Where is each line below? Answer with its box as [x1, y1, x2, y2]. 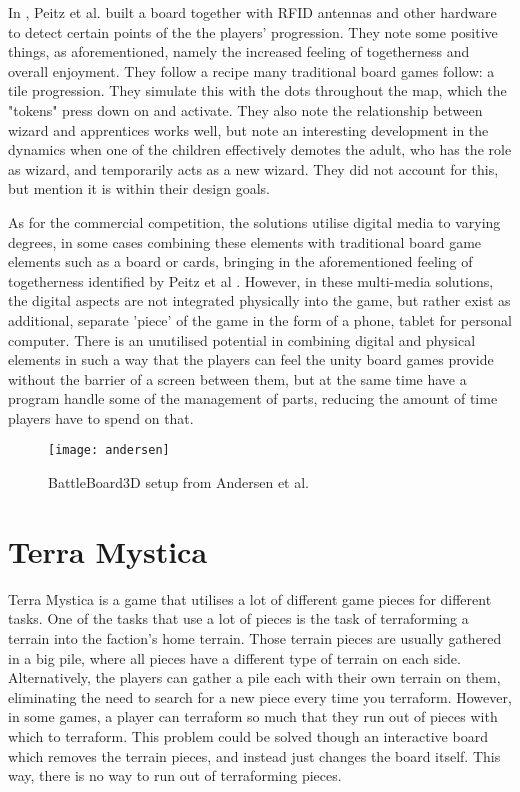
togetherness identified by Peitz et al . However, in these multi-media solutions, [8, 270, 494, 291]
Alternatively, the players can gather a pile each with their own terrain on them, [8, 667, 501, 688]
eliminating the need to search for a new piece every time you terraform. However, [8, 686, 512, 707]
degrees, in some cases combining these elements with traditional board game [8, 231, 482, 252]
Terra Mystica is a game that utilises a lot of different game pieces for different [8, 588, 492, 609]
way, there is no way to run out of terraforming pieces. [8, 765, 342, 786]
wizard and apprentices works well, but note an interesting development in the [8, 119, 489, 140]
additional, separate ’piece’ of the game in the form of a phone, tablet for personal [8, 309, 512, 330]
